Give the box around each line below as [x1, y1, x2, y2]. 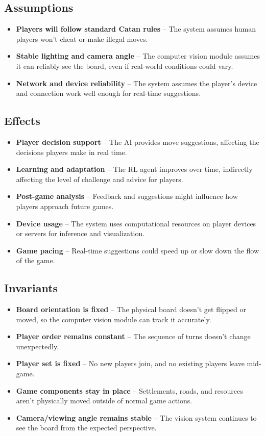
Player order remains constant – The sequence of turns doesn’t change [16, 331, 251, 342]
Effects [4, 113, 40, 129]
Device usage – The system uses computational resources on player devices [16, 218, 256, 228]
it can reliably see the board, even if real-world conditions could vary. [16, 60, 233, 71]
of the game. [16, 255, 55, 266]
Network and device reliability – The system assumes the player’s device [16, 78, 257, 88]
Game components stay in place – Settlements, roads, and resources [16, 385, 243, 396]
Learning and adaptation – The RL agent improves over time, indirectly [16, 164, 253, 174]
